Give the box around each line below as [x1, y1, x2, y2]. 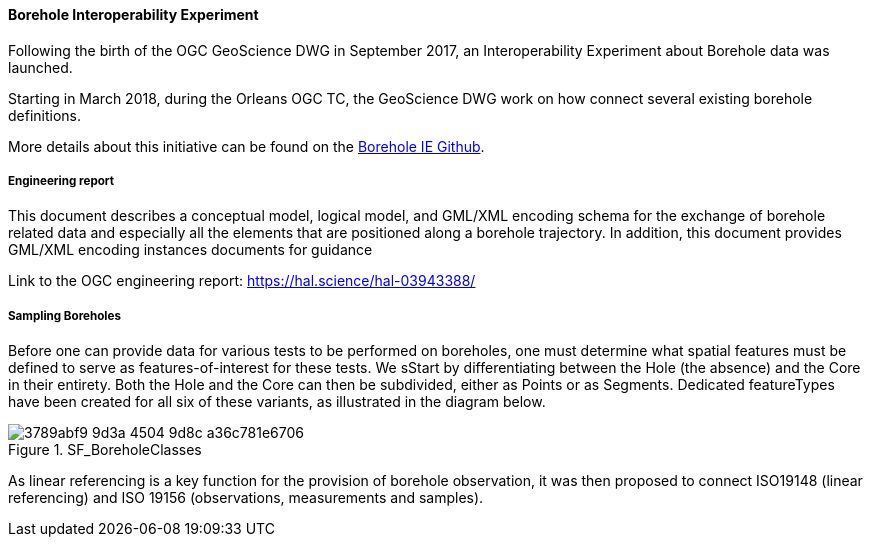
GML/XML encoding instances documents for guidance [8, 241, 373, 259]
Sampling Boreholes [8, 308, 121, 323]
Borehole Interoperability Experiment [8, 6, 259, 23]
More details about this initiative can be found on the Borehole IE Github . [8, 137, 485, 155]
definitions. [8, 106, 82, 124]
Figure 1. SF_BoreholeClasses [8, 441, 202, 459]
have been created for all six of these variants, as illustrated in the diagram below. [8, 393, 546, 411]
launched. [8, 58, 73, 76]
